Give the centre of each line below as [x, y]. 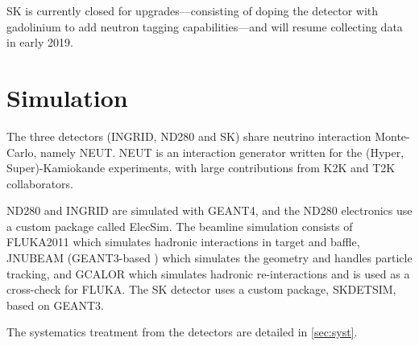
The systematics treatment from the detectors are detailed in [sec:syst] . [182, 332]
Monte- [392, 136]
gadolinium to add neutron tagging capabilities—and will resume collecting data [205, 26]
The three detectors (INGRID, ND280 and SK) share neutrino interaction [189, 136]
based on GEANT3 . [55, 305]
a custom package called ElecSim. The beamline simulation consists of [180, 226]
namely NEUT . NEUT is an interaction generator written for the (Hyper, [222, 152]
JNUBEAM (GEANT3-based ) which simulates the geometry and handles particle [209, 258]
